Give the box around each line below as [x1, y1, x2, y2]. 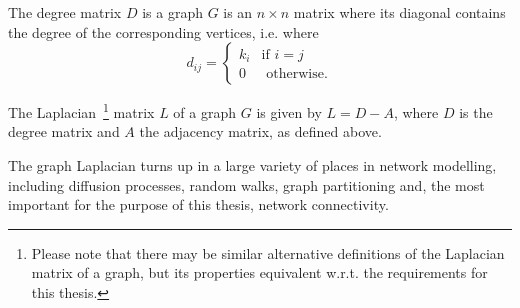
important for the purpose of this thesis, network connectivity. [8, 194, 389, 215]
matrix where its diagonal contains [293, 2, 506, 22]
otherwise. [266, 67, 328, 82]
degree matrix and [8, 121, 120, 142]
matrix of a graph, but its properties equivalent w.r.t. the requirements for [31, 262, 488, 283]
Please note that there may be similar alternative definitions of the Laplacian [31, 242, 505, 263]
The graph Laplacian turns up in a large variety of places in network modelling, [8, 155, 497, 176]
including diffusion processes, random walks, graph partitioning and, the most [8, 174, 485, 195]
